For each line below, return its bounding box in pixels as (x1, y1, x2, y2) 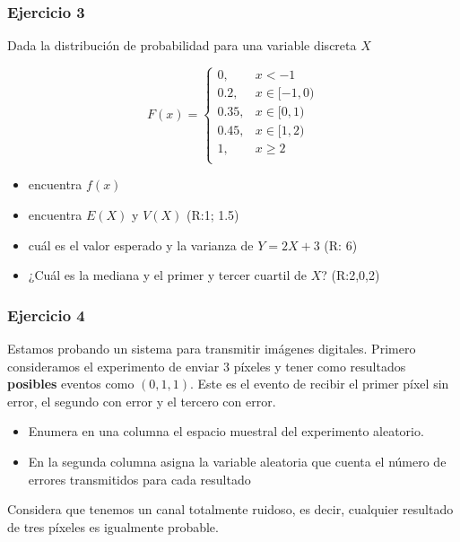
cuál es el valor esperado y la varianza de (28, 235, 254, 254)
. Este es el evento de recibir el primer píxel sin (190, 374, 449, 393)
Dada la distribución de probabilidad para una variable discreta (7, 36, 357, 55)
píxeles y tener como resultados (233, 356, 406, 375)
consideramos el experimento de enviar (7, 356, 220, 375)
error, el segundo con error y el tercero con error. (7, 391, 276, 410)
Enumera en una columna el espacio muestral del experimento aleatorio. (28, 422, 424, 441)
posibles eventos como (7, 374, 135, 393)
